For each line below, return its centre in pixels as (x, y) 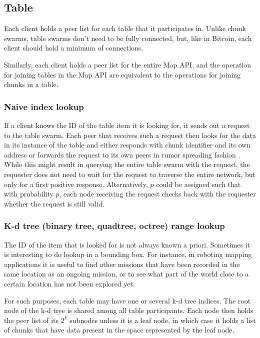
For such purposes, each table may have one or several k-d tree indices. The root (127, 300)
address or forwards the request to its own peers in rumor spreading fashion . (122, 154)
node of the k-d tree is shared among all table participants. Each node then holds (129, 310)
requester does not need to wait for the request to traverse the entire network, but (130, 174)
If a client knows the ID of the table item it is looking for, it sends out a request (127, 125)
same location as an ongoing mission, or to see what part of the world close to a (126, 274)
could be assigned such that (198, 184)
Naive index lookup (44, 106)
